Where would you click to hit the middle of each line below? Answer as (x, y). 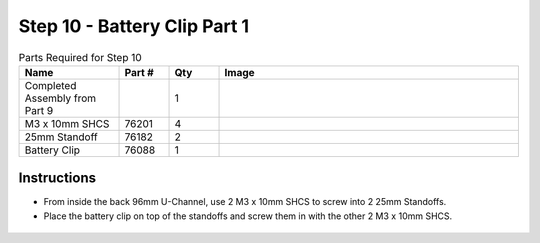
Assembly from (60, 98)
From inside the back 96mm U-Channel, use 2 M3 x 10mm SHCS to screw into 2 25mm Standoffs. (245, 202)
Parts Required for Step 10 (80, 57)
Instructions (57, 178)
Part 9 (39, 110)
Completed (50, 85)
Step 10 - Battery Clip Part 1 (134, 26)
